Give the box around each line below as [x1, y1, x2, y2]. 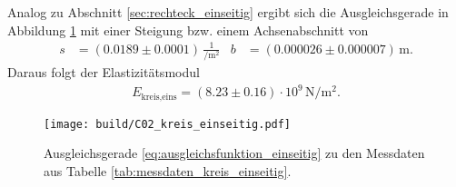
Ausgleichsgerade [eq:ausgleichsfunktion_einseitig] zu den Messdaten [44, 143, 425, 162]
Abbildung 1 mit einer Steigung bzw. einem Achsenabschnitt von [7, 20, 369, 39]
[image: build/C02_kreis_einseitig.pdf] [44, 117, 292, 131]
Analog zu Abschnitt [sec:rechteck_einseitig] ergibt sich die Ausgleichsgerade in [7, 3, 449, 21]
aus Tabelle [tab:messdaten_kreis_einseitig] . [44, 161, 292, 180]
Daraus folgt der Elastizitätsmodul [7, 63, 200, 82]
